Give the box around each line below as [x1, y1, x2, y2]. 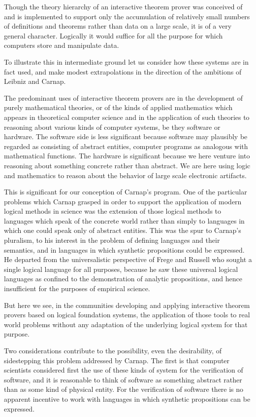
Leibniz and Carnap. [4, 76, 66, 86]
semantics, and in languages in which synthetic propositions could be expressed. [4, 244, 245, 255]
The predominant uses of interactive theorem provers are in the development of [4, 92, 243, 103]
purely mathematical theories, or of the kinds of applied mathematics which [4, 102, 233, 113]
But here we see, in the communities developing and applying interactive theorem [4, 300, 250, 310]
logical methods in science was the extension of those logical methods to [4, 206, 222, 216]
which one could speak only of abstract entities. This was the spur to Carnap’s [4, 225, 241, 235]
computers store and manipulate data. [4, 40, 119, 50]
